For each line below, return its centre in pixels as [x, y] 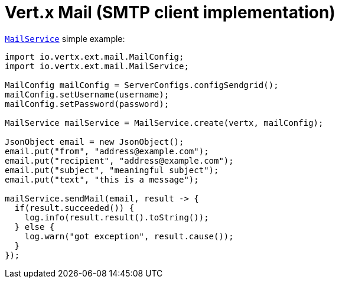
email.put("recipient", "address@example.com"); [119, 160]
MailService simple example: [65, 38]
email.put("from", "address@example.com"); [107, 151]
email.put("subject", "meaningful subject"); [112, 170]
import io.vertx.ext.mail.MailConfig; [94, 56]
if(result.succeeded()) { [74, 208]
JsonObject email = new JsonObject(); [94, 141]
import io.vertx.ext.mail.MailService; [97, 66]
